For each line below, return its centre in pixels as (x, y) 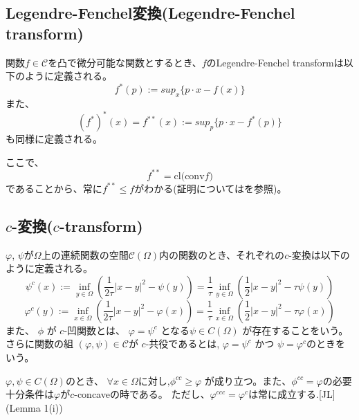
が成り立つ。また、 (248, 380)
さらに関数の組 (39, 344)
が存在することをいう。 (295, 330)
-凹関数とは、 (95, 330)
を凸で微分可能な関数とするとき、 (125, 62)
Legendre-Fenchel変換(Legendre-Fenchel (150, 13)
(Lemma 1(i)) (34, 407)
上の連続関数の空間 (85, 254)
